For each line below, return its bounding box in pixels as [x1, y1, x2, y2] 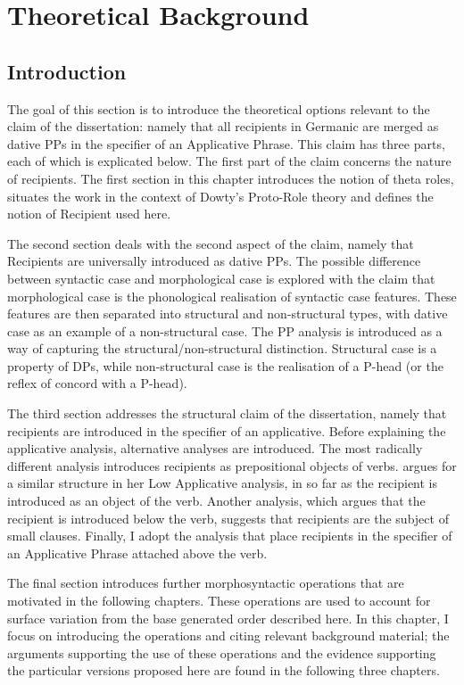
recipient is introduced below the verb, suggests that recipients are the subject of [7, 508, 449, 527]
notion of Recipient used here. [7, 204, 171, 223]
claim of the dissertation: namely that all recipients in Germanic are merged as [7, 117, 439, 136]
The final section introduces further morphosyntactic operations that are [7, 574, 404, 592]
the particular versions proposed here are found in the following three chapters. [7, 661, 440, 680]
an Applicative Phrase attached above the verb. [7, 543, 268, 562]
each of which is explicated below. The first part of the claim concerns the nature [7, 152, 452, 170]
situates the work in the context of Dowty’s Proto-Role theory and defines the [7, 186, 434, 205]
